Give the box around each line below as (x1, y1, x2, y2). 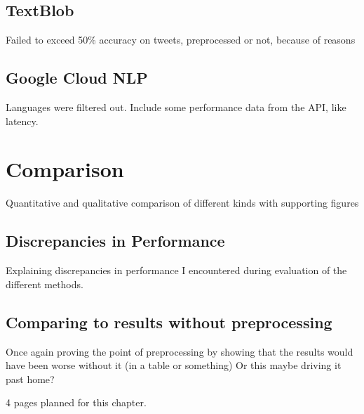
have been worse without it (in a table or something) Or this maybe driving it (6, 358, 342, 373)
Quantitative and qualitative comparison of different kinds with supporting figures (6, 195, 359, 210)
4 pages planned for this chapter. (6, 395, 147, 410)
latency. (6, 113, 39, 128)
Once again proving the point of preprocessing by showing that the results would (6, 344, 353, 358)
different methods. (6, 276, 83, 291)
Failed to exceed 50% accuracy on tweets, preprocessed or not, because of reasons (6, 32, 356, 47)
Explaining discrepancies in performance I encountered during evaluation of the (6, 263, 347, 278)
